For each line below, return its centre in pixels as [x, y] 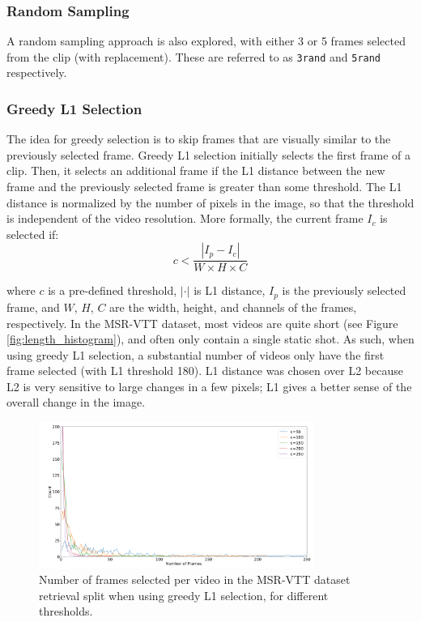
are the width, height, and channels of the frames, [233, 307]
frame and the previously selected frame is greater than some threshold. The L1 [204, 187]
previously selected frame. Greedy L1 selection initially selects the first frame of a [209, 154]
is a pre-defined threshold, [113, 290]
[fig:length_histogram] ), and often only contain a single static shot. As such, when [210, 339]
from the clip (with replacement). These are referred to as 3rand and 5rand [194, 56]
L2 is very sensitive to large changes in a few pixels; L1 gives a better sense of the [209, 386]
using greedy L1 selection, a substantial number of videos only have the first [196, 354]
